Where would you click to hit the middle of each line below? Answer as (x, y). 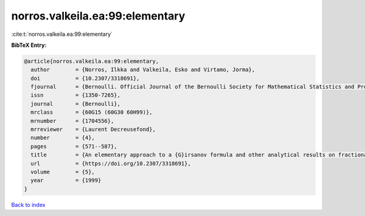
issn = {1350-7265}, (76, 95)
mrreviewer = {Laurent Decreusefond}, (93, 130)
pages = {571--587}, (74, 146)
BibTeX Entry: (29, 45)
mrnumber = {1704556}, (72, 121)
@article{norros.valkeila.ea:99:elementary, (92, 61)
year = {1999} (66, 180)
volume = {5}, (63, 172)
